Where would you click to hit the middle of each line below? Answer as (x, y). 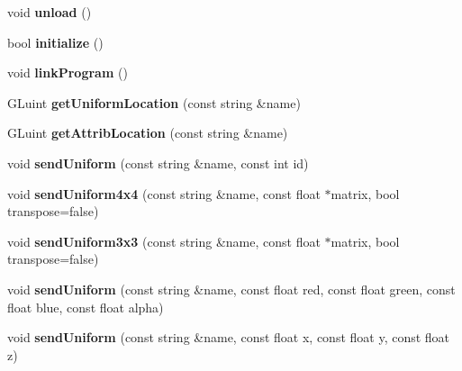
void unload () (50, 12)
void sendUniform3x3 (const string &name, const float (164, 241)
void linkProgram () (68, 72)
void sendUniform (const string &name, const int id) (158, 163)
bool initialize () (55, 42)
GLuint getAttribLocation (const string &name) (148, 133)
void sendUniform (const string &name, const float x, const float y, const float (229, 337)
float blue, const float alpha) (86, 307)
